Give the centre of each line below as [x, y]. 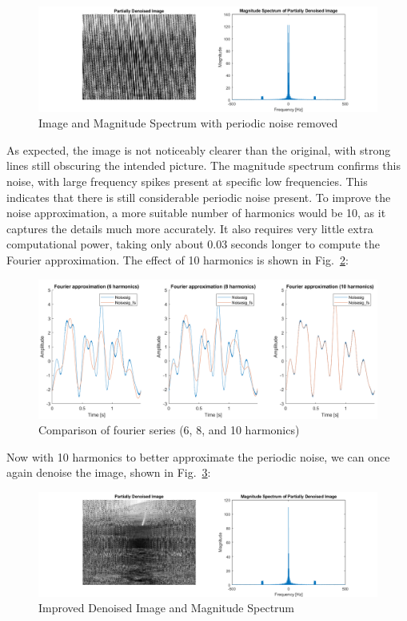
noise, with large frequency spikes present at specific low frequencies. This [187, 181]
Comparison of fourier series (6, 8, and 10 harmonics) [169, 430]
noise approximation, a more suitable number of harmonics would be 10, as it [196, 213]
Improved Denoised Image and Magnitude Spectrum [167, 608]
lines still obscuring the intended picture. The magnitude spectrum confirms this [203, 165]
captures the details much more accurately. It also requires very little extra [190, 228]
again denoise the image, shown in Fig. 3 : [109, 472]
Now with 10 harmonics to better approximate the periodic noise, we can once [198, 456]
